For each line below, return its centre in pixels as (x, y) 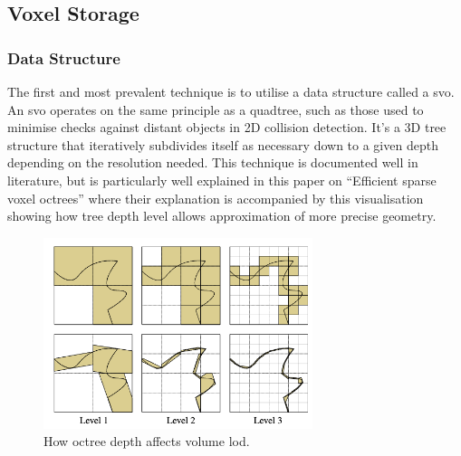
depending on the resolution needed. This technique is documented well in (213, 162)
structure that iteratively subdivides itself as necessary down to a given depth (223, 144)
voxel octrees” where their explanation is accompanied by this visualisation (216, 198)
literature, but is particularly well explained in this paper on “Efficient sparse (222, 180)
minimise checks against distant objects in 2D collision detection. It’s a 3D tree (227, 127)
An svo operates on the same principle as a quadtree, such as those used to (216, 109)
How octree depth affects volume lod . (147, 441)
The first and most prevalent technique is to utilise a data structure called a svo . (231, 91)
